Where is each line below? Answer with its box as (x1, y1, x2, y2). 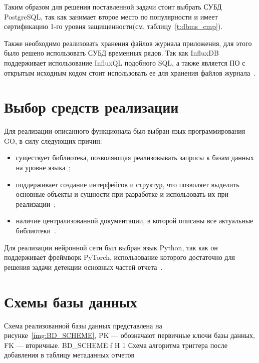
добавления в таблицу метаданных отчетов (4, 349, 135, 360)
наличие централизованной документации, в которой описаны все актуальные (16, 215, 253, 226)
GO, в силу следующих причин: (4, 135, 102, 146)
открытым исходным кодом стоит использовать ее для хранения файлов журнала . (4, 67, 256, 78)
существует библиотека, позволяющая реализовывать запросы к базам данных (16, 152, 254, 163)
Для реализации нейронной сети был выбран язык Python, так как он (4, 242, 218, 252)
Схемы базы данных (4, 291, 137, 311)
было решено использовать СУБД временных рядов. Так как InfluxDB (4, 48, 219, 58)
